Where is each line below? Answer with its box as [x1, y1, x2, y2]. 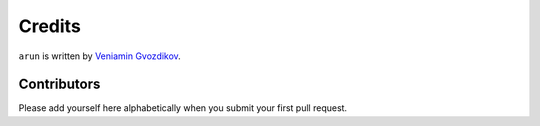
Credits [18, 15, 82, 37]
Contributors [18, 76, 101, 93]
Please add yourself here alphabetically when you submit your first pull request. [18, 102, 348, 114]
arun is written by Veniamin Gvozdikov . [18, 50, 182, 62]
